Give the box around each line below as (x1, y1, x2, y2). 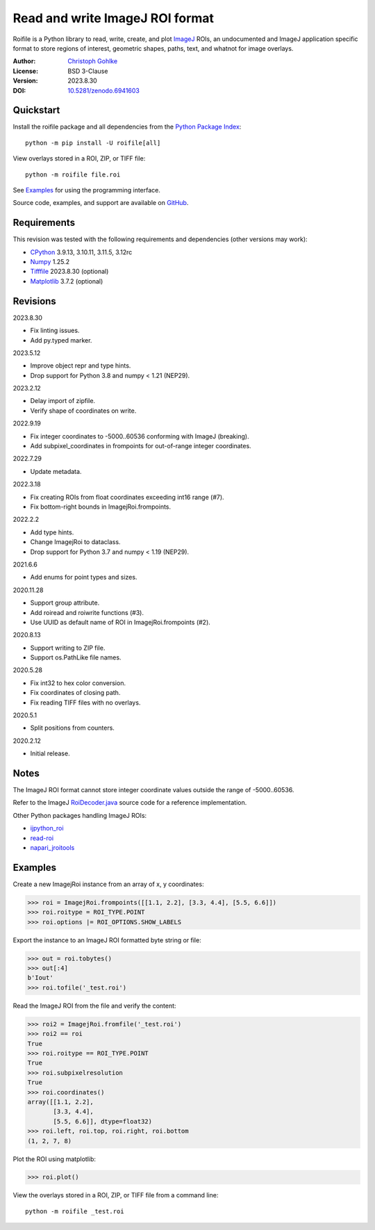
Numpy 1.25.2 (30, 258, 69, 266)
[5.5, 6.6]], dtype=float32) (53, 1117, 153, 1125)
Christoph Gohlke (67, 57, 118, 65)
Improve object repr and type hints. (30, 361, 131, 370)
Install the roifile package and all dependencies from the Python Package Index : (12, 122, 242, 131)
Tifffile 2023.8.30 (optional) (30, 268, 109, 276)
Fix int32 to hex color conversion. (30, 678, 126, 687)
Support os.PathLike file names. (30, 653, 122, 662)
